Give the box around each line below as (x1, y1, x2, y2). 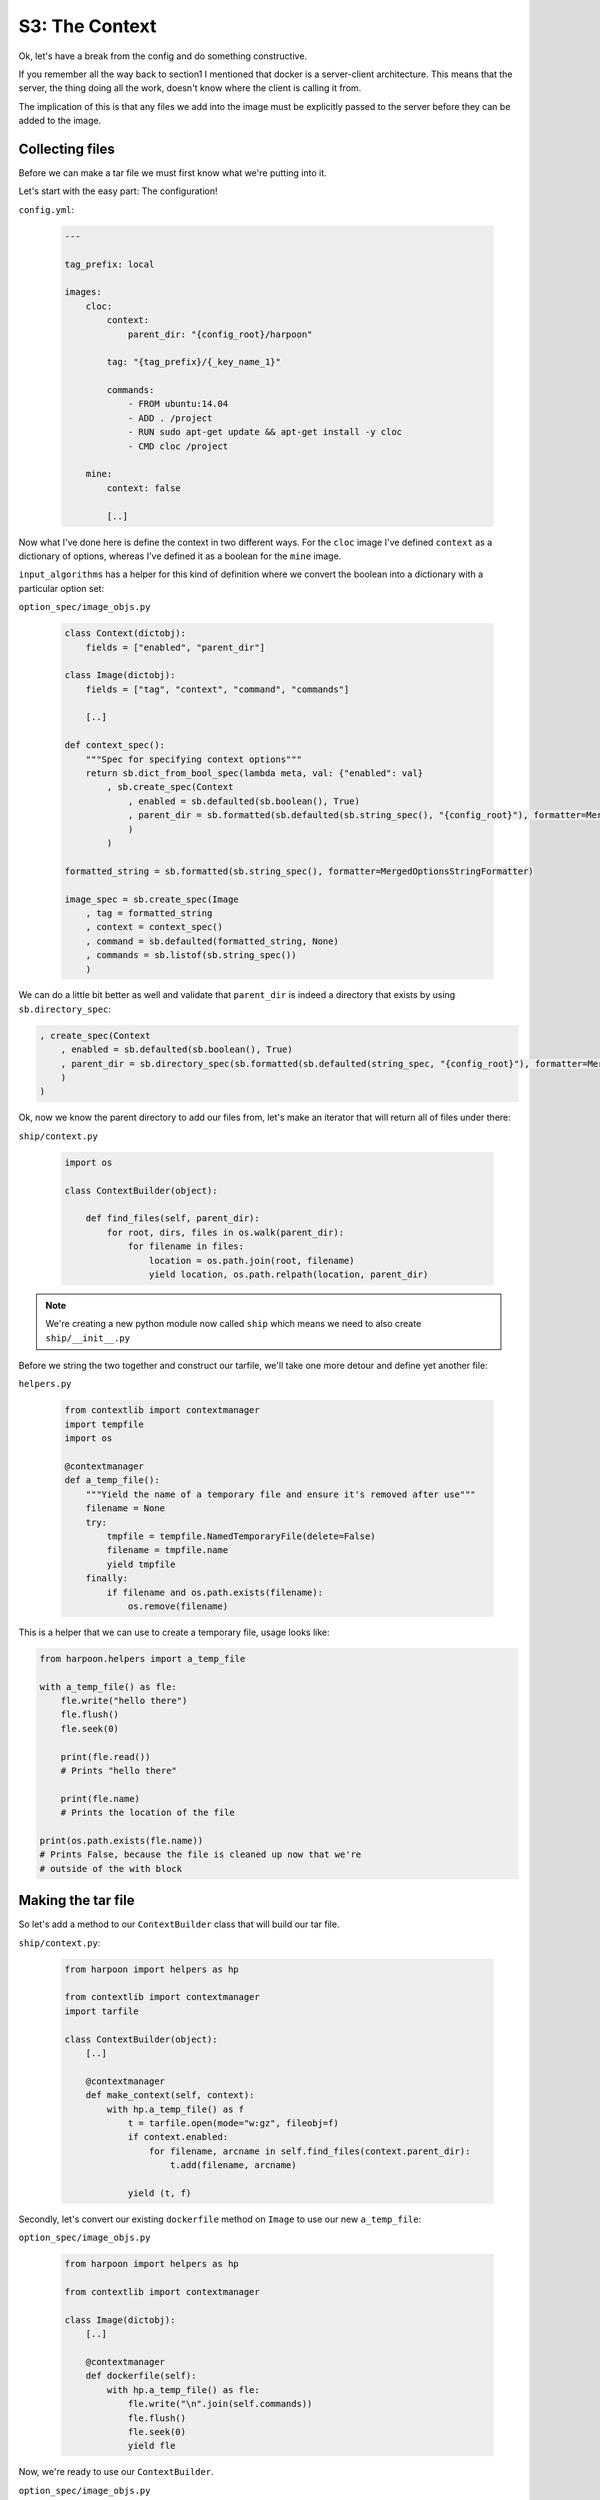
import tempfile (64, 1418, 145, 1430)
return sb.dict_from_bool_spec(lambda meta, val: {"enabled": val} (85, 768, 424, 779)
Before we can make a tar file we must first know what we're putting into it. (18, 167, 327, 179)
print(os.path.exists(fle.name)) (39, 1835, 204, 1846)
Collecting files (18, 140, 115, 157)
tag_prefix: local (64, 258, 155, 270)
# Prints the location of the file (60, 1807, 235, 1819)
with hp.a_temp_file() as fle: (106, 2384, 260, 2395)
